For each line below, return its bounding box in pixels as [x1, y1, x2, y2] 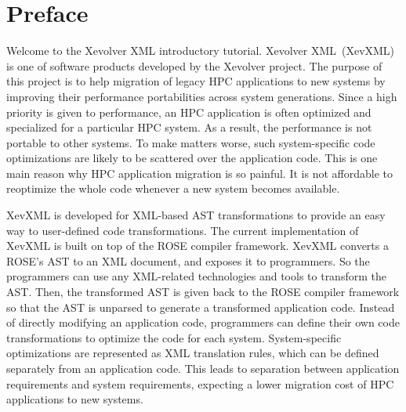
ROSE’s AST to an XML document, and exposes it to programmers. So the [6, 252, 370, 269]
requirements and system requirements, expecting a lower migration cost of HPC [6, 375, 394, 392]
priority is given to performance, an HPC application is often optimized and [6, 103, 372, 120]
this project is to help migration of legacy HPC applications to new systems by [6, 73, 386, 89]
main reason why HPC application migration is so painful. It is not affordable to [6, 164, 393, 181]
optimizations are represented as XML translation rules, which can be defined [6, 345, 379, 361]
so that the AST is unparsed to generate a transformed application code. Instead [6, 298, 395, 315]
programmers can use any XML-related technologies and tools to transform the [6, 268, 386, 284]
